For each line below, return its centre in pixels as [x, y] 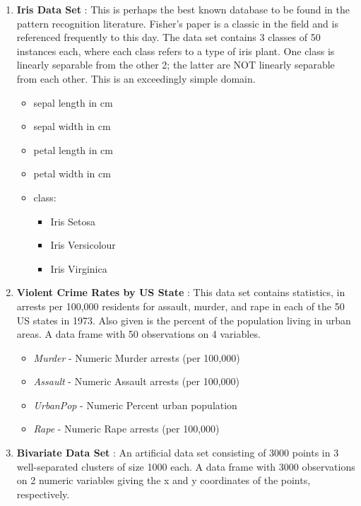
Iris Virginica [79, 268]
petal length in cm [73, 149]
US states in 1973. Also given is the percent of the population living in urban [184, 320]
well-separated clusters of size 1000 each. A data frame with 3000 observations [186, 466]
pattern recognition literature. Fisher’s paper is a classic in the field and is [177, 23]
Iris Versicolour [83, 245]
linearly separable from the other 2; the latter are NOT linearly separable [176, 65]
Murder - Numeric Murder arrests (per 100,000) [137, 357]
